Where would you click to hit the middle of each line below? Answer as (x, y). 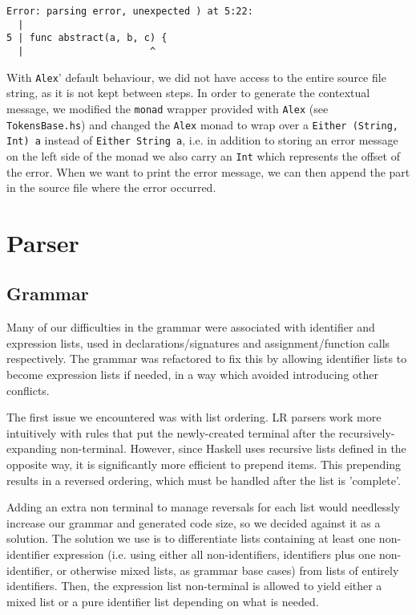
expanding (32, 448)
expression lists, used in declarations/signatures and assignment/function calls (198, 342)
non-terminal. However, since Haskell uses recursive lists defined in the (233, 448)
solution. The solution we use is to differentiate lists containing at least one (191, 538)
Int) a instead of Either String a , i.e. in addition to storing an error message (202, 140)
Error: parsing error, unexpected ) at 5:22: (130, 11)
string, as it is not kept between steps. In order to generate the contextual (188, 93)
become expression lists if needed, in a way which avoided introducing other (192, 375)
